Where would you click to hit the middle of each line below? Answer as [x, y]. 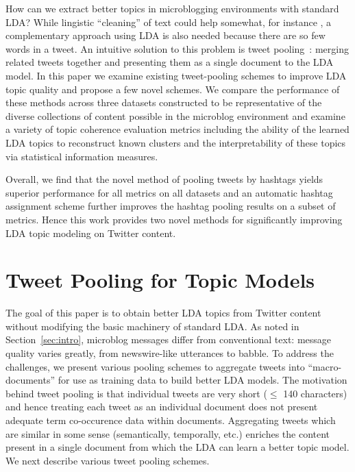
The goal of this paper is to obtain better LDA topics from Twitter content [163, 313]
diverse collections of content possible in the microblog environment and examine [175, 115]
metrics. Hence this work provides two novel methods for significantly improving [174, 219]
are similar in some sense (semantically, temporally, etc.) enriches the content [168, 433]
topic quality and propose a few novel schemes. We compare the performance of [173, 89]
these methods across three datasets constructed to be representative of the [164, 102]
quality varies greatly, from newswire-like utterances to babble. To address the [170, 353]
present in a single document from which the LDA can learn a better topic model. [177, 447]
